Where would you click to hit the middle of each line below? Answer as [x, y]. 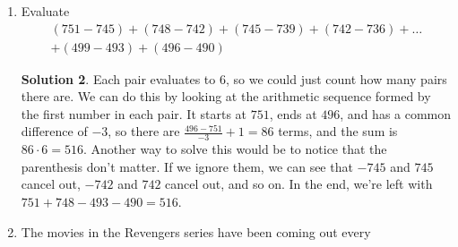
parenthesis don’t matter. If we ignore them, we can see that [187, 166]
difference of [54, 131]
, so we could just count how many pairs [336, 78]
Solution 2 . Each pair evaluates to [118, 78]
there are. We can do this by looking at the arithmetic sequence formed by [226, 96]
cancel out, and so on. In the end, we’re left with [299, 184]
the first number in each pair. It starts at [134, 113]
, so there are [144, 131]
